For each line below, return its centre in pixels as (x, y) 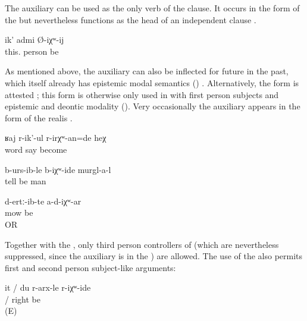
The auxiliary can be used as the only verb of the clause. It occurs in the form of (152, 8)
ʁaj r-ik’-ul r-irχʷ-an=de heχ (56, 138)
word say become (36, 149)
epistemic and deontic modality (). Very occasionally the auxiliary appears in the (153, 106)
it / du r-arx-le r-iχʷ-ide (48, 287)
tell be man (26, 181)
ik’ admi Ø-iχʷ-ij (35, 40)
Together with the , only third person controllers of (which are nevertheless (142, 244)
